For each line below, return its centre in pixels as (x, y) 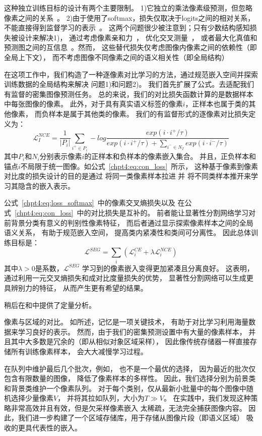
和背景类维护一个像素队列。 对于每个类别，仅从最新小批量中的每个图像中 (125, 388)
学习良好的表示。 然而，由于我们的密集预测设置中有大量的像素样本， (132, 331)
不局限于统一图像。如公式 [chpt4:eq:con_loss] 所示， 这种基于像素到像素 (139, 166)
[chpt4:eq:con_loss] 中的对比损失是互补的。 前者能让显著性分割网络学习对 (135, 213)
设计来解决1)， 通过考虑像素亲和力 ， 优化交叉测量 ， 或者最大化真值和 (138, 37)
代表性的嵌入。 (57, 428)
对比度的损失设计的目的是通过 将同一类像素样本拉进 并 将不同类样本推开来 (127, 176)
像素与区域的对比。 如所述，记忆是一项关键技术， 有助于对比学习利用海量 (126, 322)
